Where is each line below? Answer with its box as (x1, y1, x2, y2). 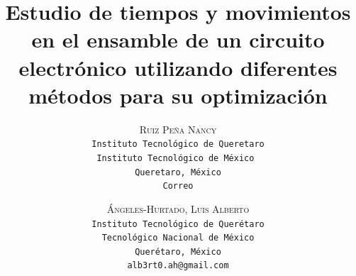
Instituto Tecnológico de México (96, 153, 255, 163)
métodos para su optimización (28, 80, 328, 109)
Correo (162, 181, 194, 192)
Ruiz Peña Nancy (139, 121, 217, 136)
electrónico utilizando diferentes (18, 53, 338, 82)
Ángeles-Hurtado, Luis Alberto (106, 201, 250, 216)
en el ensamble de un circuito (31, 25, 325, 54)
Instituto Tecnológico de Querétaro (91, 219, 265, 229)
